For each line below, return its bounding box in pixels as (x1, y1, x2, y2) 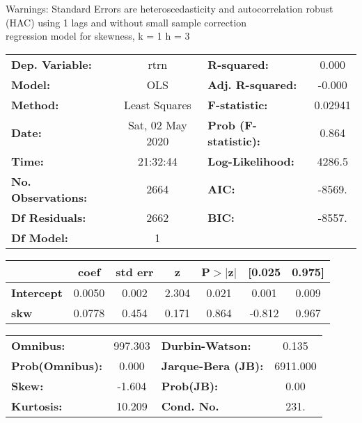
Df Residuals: (11, 209, 86, 225)
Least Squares (123, 96, 191, 113)
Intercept (11, 284, 63, 301)
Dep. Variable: (11, 56, 92, 72)
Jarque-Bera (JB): (161, 357, 264, 374)
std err (116, 263, 154, 280)
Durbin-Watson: (161, 337, 251, 353)
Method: (11, 96, 59, 113)
